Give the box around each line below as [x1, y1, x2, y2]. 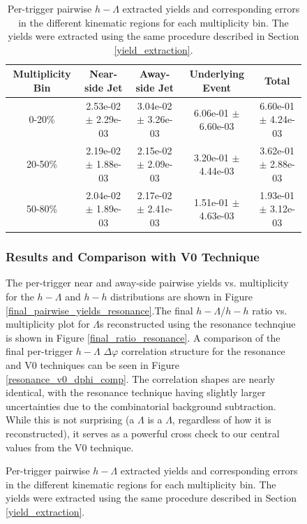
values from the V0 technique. [6, 439, 134, 454]
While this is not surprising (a [6, 412, 135, 427]
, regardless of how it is [172, 412, 271, 427]
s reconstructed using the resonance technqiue [100, 316, 296, 331]
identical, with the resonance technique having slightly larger [6, 385, 266, 400]
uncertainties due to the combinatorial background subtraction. [6, 398, 276, 413]
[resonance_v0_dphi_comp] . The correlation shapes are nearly [6, 371, 276, 386]
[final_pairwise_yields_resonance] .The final [6, 303, 193, 317]
